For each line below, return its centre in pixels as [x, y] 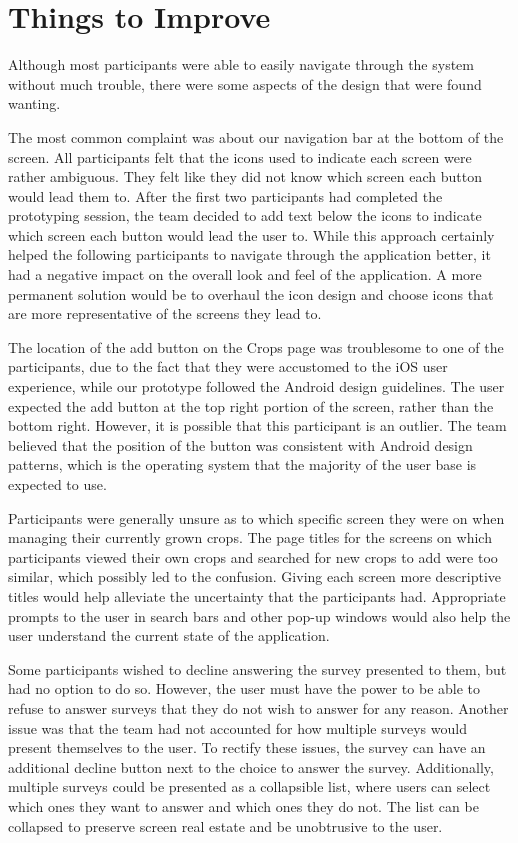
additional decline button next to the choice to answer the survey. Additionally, [251, 766]
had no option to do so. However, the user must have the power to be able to [244, 688]
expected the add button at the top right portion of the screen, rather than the [251, 405]
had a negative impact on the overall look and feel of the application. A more [245, 274]
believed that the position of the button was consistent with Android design [240, 444]
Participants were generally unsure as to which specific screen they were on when [256, 517]
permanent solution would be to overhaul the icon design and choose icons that [251, 293]
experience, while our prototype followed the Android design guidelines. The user [256, 386]
